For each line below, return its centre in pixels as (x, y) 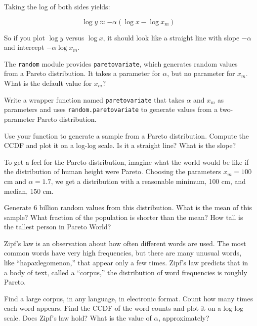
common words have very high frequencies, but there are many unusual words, (123, 253)
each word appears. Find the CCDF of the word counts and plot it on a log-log (124, 308)
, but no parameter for (201, 73)
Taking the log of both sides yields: (57, 6)
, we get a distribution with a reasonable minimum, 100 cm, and (149, 181)
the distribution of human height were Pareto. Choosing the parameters (113, 171)
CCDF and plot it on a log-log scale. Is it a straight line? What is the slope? (120, 145)
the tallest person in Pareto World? (58, 227)
